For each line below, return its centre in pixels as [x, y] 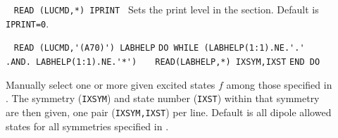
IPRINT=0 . [27, 23]
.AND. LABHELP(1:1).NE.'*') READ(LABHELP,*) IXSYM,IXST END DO [163, 62]
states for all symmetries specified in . [87, 126]
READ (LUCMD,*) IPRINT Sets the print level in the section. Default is [166, 9]
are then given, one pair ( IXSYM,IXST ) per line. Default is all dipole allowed [169, 112]
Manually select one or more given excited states [111, 84]
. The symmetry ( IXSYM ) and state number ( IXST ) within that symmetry [163, 98]
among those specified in [279, 84]
